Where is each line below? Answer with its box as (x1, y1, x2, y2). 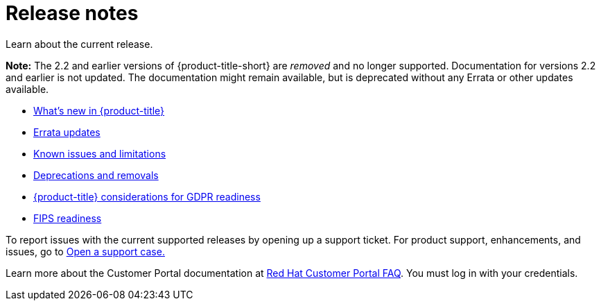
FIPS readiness (33, 212, 102, 224)
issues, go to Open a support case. (6, 245, 165, 257)
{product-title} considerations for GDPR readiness (33, 190, 261, 203)
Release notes (6, 1, 139, 25)
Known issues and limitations (33, 147, 166, 160)
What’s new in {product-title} (33, 104, 165, 117)
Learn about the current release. (6, 37, 153, 50)
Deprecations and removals (33, 169, 159, 181)
